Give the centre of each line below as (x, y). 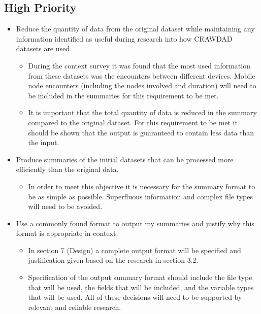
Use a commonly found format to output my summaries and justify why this (135, 223)
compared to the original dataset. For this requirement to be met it (133, 122)
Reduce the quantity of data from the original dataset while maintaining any (135, 29)
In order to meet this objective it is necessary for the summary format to (142, 186)
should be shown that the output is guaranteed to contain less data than (141, 132)
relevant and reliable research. (75, 307)
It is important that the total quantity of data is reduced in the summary (142, 112)
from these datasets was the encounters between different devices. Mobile (142, 75)
